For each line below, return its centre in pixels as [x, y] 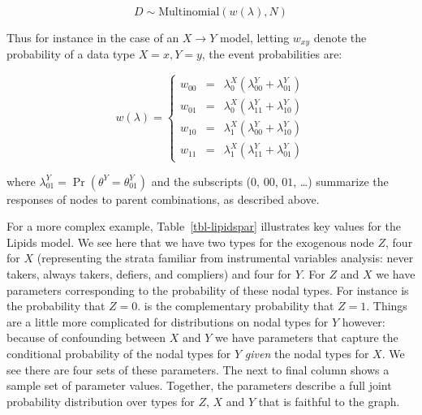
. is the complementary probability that [236, 306]
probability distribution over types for [101, 401]
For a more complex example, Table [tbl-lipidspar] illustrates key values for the [204, 226]
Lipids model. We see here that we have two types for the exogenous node [190, 242]
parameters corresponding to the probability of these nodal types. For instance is [208, 290]
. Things [387, 306]
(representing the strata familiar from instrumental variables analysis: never [225, 258]
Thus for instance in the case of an [93, 37]
